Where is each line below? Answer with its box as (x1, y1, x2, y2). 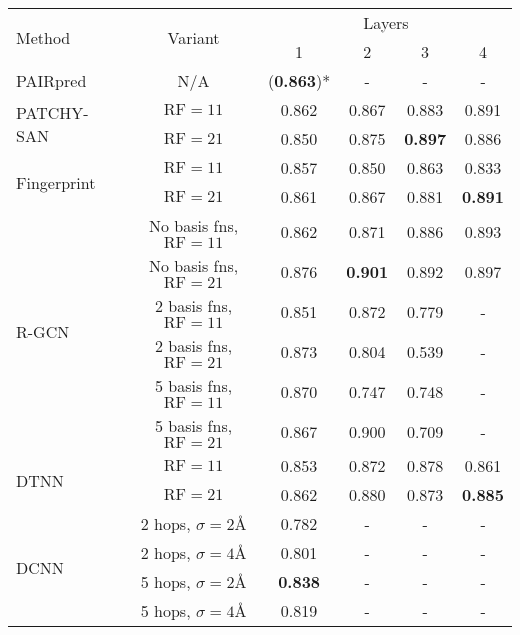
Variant (167, 25, 220, 49)
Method (16, 25, 71, 49)
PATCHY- (16, 101, 89, 124)
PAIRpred (16, 69, 87, 92)
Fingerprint (16, 170, 96, 194)
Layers (363, 11, 409, 34)
